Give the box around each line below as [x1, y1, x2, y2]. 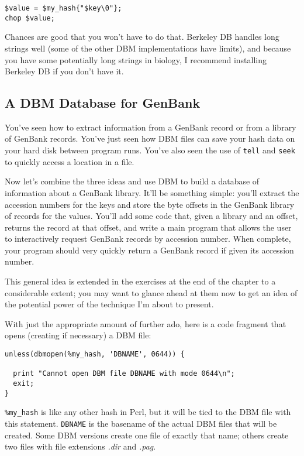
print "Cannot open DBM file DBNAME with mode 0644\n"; [13, 369, 235, 378]
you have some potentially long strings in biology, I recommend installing [5, 53, 267, 66]
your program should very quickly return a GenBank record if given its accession [5, 244, 294, 256]
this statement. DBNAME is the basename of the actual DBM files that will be [5, 417, 277, 429]
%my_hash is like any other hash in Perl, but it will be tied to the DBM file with [5, 406, 291, 418]
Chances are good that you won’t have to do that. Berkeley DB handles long [5, 30, 279, 43]
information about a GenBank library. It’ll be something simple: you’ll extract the [5, 186, 299, 198]
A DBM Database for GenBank [5, 94, 201, 112]
